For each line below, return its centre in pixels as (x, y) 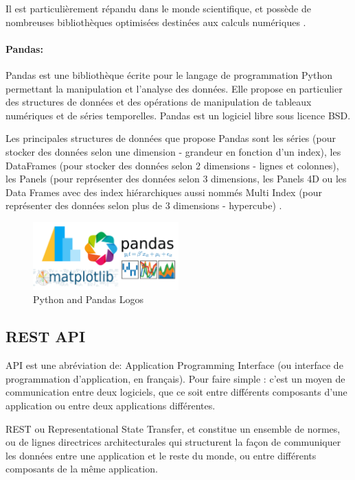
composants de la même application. (82, 469)
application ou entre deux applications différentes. (111, 405)
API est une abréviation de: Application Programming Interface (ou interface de (174, 365)
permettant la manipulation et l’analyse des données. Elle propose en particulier (174, 88)
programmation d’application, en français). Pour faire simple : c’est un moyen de (175, 378)
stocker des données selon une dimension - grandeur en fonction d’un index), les (173, 151)
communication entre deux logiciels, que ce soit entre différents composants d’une (176, 392)
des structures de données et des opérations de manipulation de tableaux (159, 102)
